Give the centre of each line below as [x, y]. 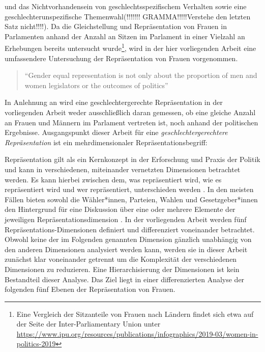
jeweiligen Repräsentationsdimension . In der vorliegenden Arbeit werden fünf [126, 219]
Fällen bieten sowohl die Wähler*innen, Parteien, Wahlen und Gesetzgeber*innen [131, 199]
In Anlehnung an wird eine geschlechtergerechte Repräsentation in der [114, 102]
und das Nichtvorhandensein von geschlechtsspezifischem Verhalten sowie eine [126, 6]
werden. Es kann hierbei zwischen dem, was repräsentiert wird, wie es [113, 179]
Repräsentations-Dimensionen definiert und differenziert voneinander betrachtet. [130, 229]
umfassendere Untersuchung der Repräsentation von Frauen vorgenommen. [121, 58]
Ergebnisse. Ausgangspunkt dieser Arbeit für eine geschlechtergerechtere [116, 132]
